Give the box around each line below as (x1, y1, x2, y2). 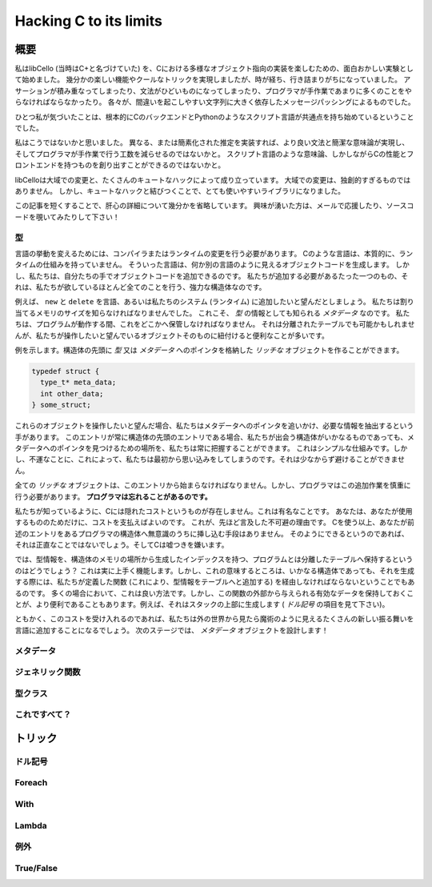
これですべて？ (14, 709, 72, 720)
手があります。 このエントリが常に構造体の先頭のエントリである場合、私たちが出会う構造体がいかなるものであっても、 (14, 432, 408, 442)
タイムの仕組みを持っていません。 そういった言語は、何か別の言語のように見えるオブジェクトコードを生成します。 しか (14, 260, 410, 270)
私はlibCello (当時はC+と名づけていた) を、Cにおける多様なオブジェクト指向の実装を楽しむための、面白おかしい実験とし (14, 64, 414, 74)
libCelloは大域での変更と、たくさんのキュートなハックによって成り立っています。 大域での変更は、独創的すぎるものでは (14, 175, 411, 184)
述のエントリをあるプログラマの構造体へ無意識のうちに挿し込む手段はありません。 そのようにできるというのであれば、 (14, 528, 410, 538)
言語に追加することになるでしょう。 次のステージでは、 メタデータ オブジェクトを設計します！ (14, 625, 329, 635)
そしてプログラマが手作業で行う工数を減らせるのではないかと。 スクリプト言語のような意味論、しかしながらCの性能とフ (14, 149, 414, 159)
